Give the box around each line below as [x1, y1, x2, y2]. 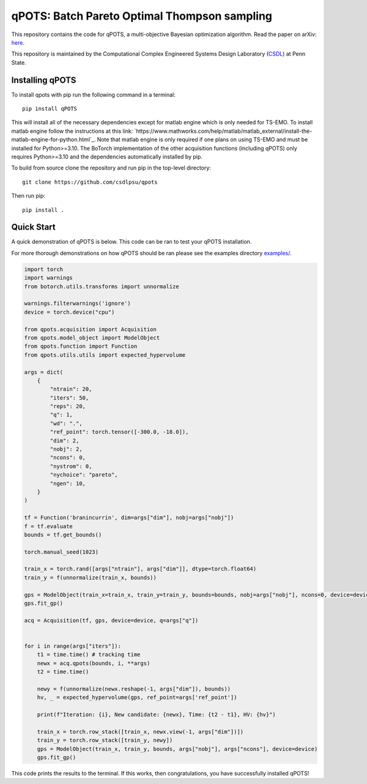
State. [11, 59, 27, 66]
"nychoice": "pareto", [50, 471, 119, 479]
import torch [24, 266, 64, 272]
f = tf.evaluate [24, 523, 73, 529]
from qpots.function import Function [24, 343, 138, 350]
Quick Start [11, 222, 56, 233]
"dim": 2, [50, 437, 80, 444]
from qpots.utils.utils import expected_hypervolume [24, 351, 186, 358]
